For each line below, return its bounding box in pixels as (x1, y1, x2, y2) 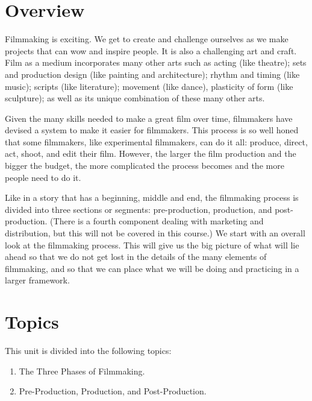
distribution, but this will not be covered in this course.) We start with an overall (5, 227, 305, 239)
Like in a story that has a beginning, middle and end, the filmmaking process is (5, 191, 299, 204)
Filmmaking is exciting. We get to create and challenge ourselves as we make (5, 33, 289, 45)
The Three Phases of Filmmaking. (19, 364, 145, 377)
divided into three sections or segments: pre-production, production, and (5, 203, 272, 215)
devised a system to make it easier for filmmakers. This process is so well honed (5, 124, 299, 136)
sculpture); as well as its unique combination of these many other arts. (5, 92, 265, 104)
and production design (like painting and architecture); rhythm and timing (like (5, 68, 300, 80)
